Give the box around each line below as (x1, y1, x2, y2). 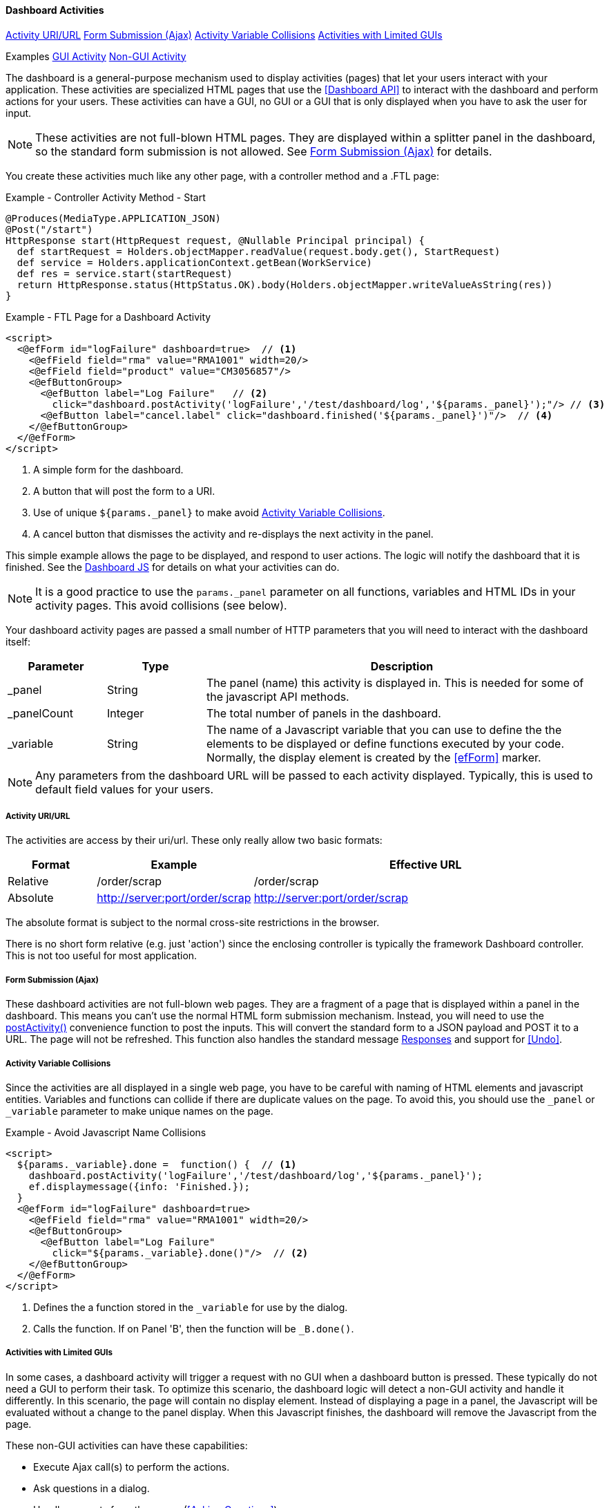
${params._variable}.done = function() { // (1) (17, 1158, 297, 1170)
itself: (6, 635, 30, 648)
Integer (106, 706, 144, 720)
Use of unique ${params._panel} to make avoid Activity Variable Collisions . (33, 506, 385, 518)
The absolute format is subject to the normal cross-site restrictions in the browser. (6, 916, 380, 929)
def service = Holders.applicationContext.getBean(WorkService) (17, 256, 373, 268)
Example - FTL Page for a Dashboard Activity (6, 310, 211, 323)
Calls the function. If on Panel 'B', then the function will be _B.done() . (33, 1322, 354, 1335)
